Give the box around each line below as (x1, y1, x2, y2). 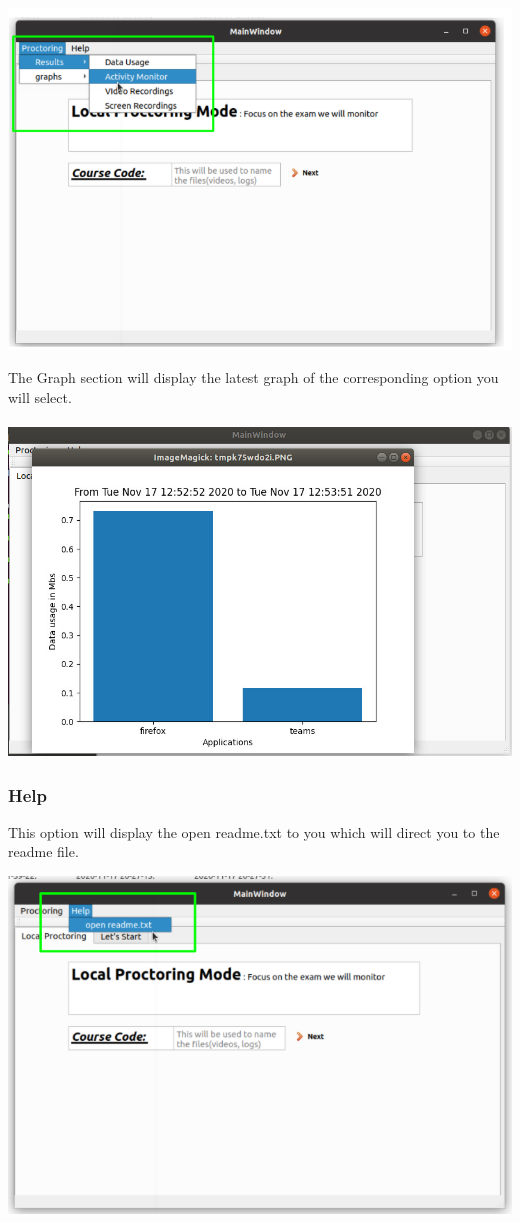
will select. (8, 386, 72, 407)
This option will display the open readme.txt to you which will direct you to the (8, 821, 500, 842)
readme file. (8, 841, 79, 862)
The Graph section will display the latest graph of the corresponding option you (8, 367, 499, 388)
